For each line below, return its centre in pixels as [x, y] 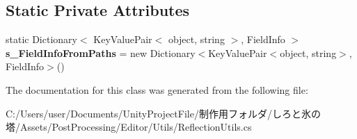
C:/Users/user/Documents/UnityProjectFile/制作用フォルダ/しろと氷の [163, 113]
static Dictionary [41, 39]
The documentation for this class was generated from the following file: [157, 89]
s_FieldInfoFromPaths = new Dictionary [101, 52]
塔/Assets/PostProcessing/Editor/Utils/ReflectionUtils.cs [129, 127]
